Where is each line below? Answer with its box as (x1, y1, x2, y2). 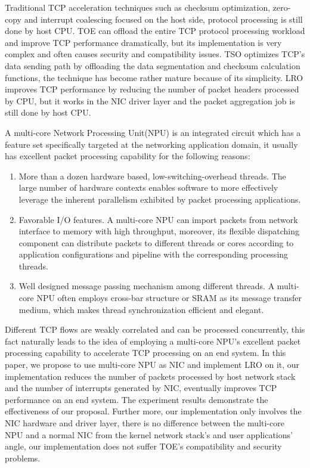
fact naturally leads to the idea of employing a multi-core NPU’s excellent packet (5, 334, 301, 347)
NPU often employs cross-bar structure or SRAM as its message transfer (36, 292, 302, 304)
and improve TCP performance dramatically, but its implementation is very (5, 36, 282, 48)
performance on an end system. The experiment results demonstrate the (5, 393, 268, 405)
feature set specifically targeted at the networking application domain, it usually (5, 138, 298, 150)
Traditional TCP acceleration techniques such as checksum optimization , (5, 1, 271, 13)
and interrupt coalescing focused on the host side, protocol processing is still (24, 13, 303, 25)
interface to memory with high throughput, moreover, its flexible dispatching (18, 225, 299, 237)
